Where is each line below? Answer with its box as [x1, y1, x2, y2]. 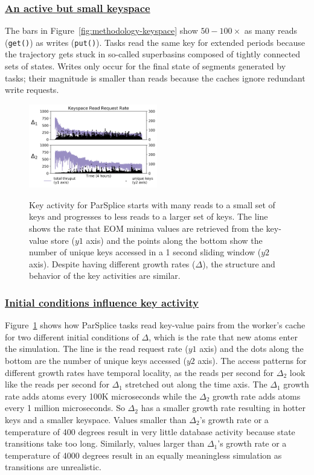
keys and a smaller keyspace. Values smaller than [5, 413, 187, 426]
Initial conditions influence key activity [5, 295, 199, 310]
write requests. [5, 83, 59, 96]
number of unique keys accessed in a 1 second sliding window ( [29, 246, 261, 258]
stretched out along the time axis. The [125, 378, 268, 391]
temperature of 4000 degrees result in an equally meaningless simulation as [5, 448, 282, 461]
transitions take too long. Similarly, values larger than [5, 437, 205, 450]
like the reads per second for [5, 378, 109, 391]
